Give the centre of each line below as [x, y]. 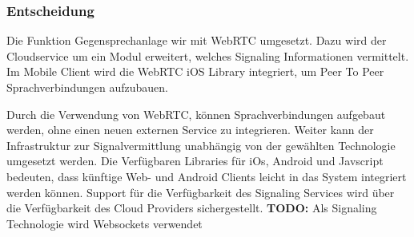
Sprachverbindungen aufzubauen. [87, 87]
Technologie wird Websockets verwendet [105, 223]
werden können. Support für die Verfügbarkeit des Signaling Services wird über [201, 192]
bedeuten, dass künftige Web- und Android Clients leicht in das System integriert [207, 176]
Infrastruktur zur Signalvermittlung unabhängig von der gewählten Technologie [201, 145]
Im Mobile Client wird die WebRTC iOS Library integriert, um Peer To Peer [195, 71]
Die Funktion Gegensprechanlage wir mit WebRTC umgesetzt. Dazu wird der [197, 40]
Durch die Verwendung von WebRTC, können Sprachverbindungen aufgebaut [196, 114]
